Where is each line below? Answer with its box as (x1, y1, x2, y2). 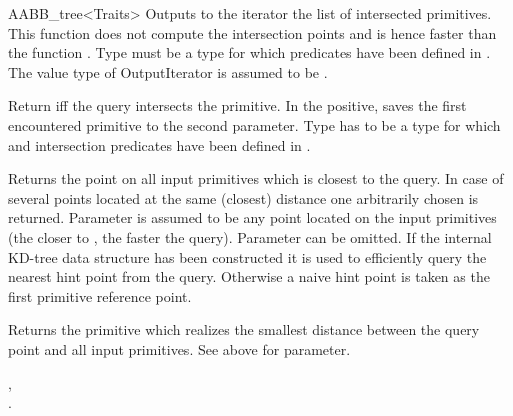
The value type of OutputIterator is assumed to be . (8, 61, 328, 82)
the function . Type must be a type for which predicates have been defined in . (8, 42, 491, 63)
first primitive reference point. (8, 285, 192, 306)
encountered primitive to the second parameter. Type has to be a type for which (8, 114, 501, 135)
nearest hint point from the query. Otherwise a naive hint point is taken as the (8, 266, 490, 287)
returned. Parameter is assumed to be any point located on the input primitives (8, 207, 497, 228)
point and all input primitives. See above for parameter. (8, 338, 351, 359)
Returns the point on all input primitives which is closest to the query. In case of (8, 168, 504, 189)
